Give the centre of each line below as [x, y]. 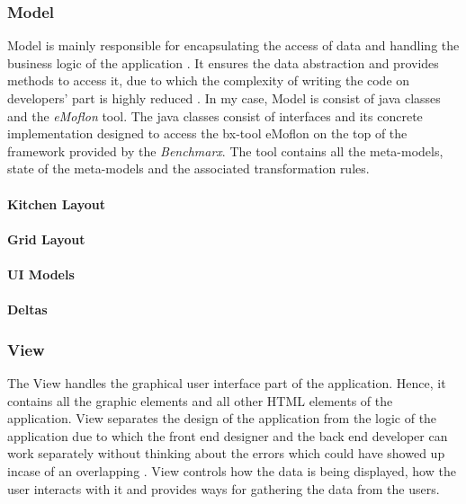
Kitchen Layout [57, 203]
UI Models [41, 274]
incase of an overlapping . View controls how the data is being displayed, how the [232, 470]
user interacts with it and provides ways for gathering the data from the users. [224, 488]
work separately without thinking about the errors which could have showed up [226, 453]
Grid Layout [46, 239]
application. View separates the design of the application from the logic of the [222, 418]
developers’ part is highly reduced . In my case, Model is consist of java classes [224, 98]
